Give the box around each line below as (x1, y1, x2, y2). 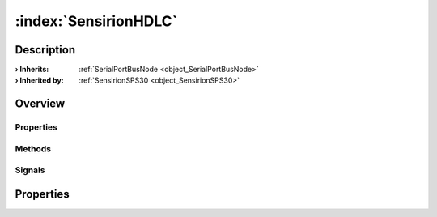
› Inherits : (15, 65, 49, 74)
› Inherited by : (15, 75, 64, 85)
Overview (15, 97, 66, 111)
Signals (15, 164, 45, 176)
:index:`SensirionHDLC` (15, 12, 178, 30)
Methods (15, 143, 52, 154)
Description (15, 43, 76, 57)
